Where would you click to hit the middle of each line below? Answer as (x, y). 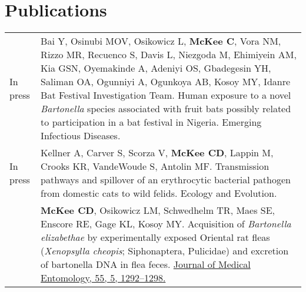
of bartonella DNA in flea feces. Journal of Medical (146, 264)
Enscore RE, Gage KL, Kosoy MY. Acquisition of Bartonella (166, 224)
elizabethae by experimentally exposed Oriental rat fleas (155, 237)
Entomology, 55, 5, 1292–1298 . (103, 278)
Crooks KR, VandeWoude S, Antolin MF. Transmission (155, 166)
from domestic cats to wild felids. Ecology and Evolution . (159, 193)
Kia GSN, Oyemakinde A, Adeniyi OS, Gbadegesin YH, (156, 68)
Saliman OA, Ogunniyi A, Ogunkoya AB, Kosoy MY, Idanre (166, 82)
